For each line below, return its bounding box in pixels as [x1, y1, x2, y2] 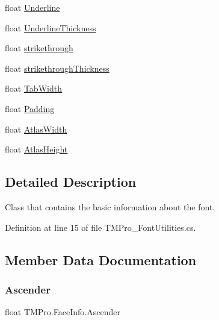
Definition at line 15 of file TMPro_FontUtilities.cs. [5, 221, 196, 233]
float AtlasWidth [5, 122, 67, 135]
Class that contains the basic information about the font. [5, 200, 215, 213]
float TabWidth [5, 82, 62, 95]
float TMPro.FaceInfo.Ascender [5, 306, 120, 318]
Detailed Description [5, 172, 137, 191]
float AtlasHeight [5, 143, 68, 155]
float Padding [5, 102, 55, 115]
